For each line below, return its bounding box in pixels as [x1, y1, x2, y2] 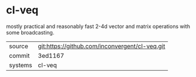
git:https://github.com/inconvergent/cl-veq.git [38, 42, 165, 50]
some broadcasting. [6, 29, 55, 36]
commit [9, 51, 30, 60]
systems [9, 61, 32, 69]
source [9, 42, 28, 50]
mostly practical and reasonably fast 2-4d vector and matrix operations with [6, 23, 191, 30]
